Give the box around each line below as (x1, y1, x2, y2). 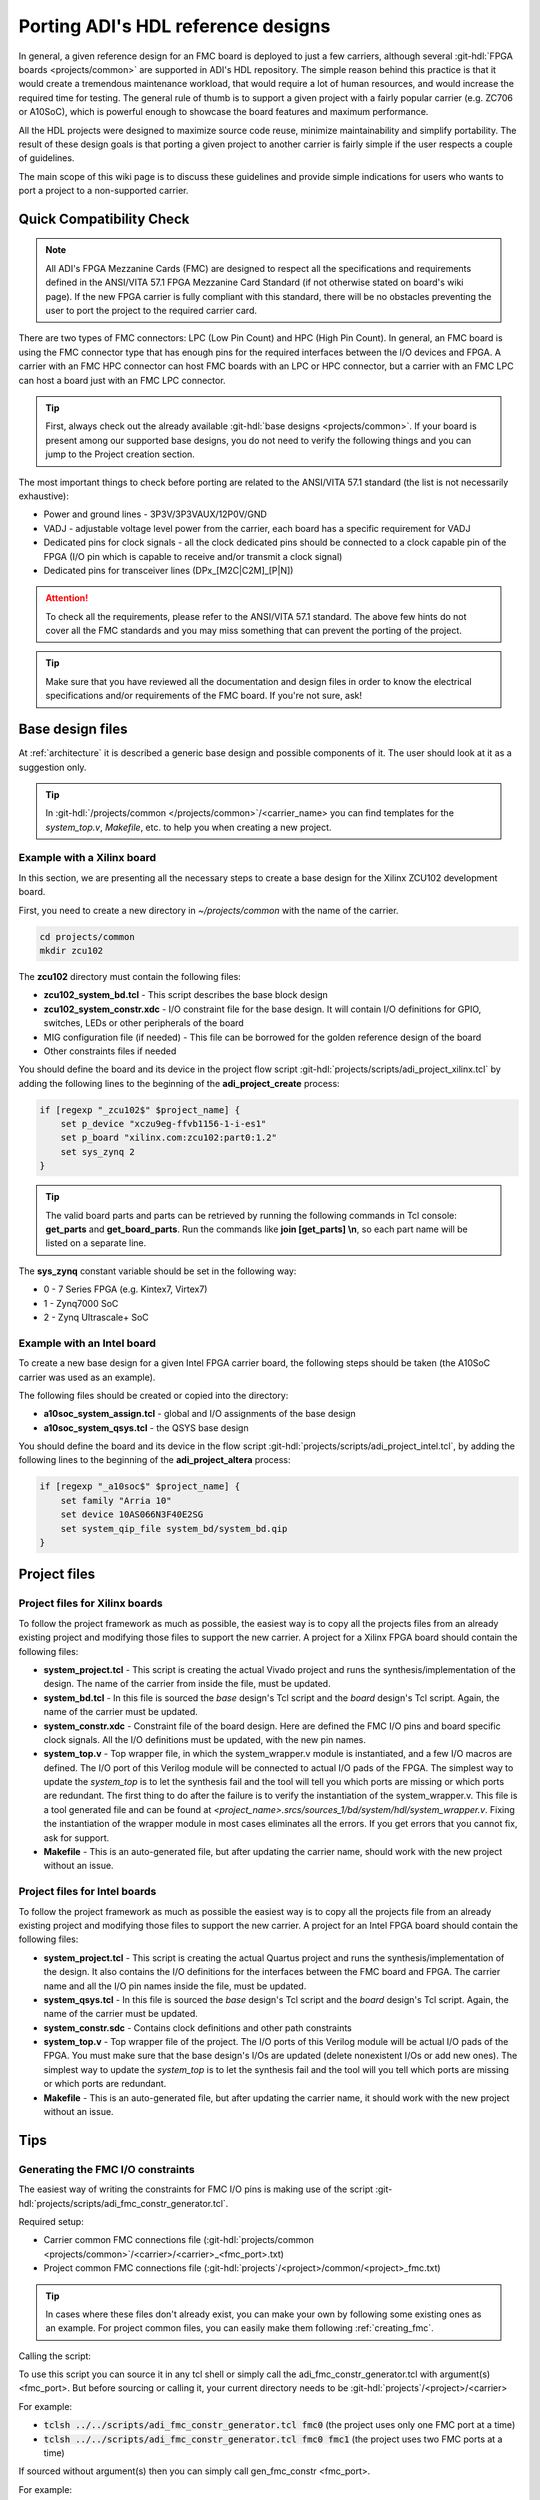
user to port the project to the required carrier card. (45, 305, 257, 317)
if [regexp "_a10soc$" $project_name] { (39, 1481, 240, 1492)
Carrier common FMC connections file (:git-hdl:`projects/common (43, 2234, 315, 2246)
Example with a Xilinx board (18, 851, 157, 865)
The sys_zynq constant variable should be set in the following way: (18, 1265, 297, 1277)
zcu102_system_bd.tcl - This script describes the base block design (43, 989, 329, 1001)
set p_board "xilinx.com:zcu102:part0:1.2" (60, 1132, 277, 1144)
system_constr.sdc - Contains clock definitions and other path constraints (43, 2021, 352, 2034)
